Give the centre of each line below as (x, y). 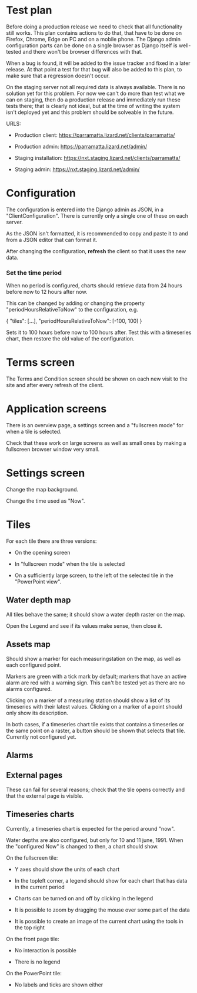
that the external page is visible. (45, 796)
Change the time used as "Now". (46, 501)
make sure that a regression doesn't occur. (58, 76)
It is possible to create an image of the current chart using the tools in (99, 921)
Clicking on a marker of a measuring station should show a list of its (88, 700)
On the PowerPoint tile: (34, 973)
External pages (34, 776)
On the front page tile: (33, 939)
